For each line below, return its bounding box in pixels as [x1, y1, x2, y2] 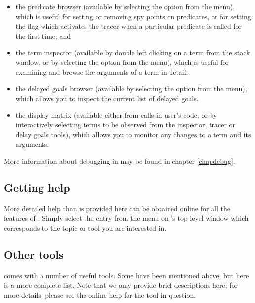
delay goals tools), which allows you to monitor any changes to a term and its [15, 129, 251, 139]
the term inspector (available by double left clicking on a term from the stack [15, 47, 250, 58]
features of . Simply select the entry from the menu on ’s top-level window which [4, 213, 249, 223]
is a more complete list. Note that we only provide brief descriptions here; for [4, 280, 238, 290]
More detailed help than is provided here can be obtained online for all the [4, 203, 230, 213]
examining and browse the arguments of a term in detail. [15, 66, 188, 77]
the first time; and [15, 30, 71, 41]
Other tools [4, 246, 64, 262]
